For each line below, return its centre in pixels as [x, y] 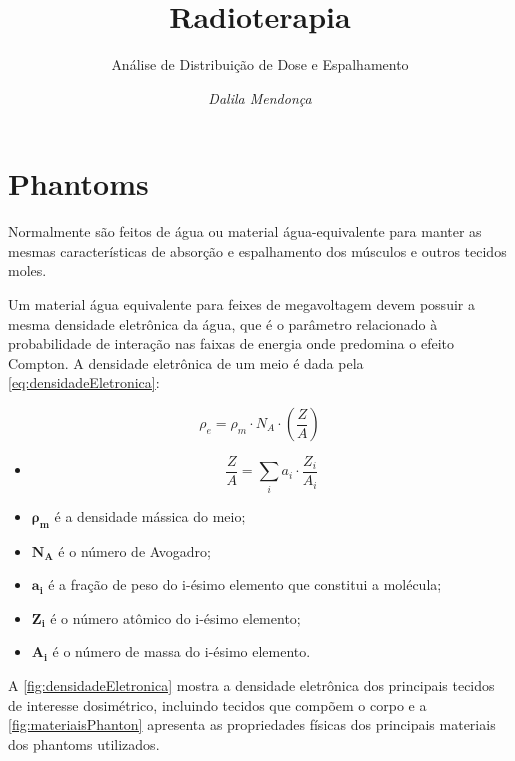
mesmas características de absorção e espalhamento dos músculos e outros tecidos [257, 250]
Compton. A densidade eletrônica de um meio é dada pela [186, 362]
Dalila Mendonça [260, 97]
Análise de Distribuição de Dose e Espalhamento [260, 64]
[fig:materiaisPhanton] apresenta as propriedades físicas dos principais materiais [252, 724]
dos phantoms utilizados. [84, 743]
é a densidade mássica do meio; [150, 515]
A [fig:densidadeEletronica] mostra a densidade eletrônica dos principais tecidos [251, 684]
